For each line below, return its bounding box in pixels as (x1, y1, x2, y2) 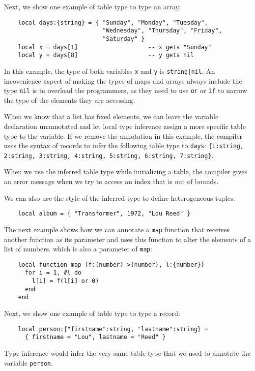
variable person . (4, 357, 53, 368)
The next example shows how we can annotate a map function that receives (4, 224, 229, 234)
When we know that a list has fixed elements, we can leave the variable (4, 111, 219, 122)
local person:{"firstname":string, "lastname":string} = (18, 325, 208, 333)
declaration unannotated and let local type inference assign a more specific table (4, 121, 246, 131)
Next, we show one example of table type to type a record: (4, 308, 180, 318)
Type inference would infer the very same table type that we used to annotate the (4, 348, 251, 358)
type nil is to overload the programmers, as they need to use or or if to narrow (4, 85, 247, 95)
